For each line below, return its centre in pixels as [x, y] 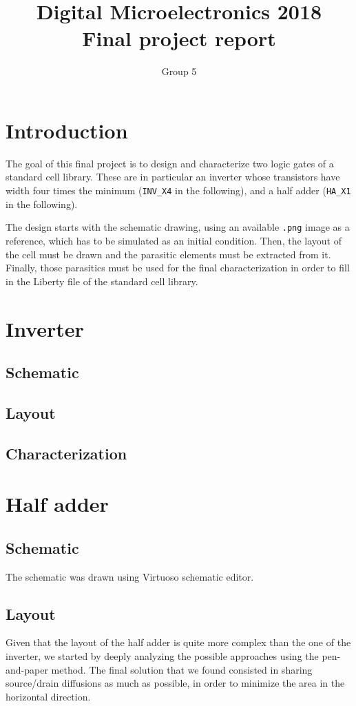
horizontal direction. [48, 696]
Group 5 [179, 71]
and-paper [27, 669]
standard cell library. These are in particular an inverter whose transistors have [173, 177]
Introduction [67, 130]
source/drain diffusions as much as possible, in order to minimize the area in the [175, 683]
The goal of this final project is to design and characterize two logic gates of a [170, 163]
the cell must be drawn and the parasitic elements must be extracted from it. [168, 254]
